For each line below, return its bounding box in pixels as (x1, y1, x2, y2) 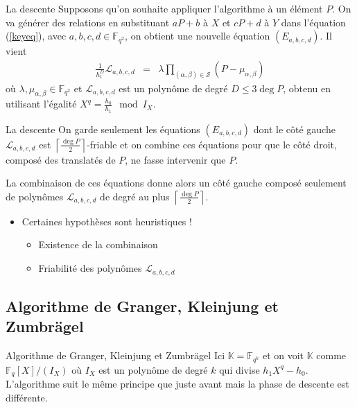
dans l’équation (281, 15, 346, 29)
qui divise (219, 362, 260, 376)
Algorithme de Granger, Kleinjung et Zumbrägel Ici (6, 348, 225, 363)
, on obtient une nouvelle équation (125, 28, 270, 43)
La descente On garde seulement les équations (6, 121, 200, 136)
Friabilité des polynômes (38, 261, 142, 275)
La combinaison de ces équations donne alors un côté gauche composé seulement (6, 175, 347, 190)
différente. (6, 390, 48, 404)
